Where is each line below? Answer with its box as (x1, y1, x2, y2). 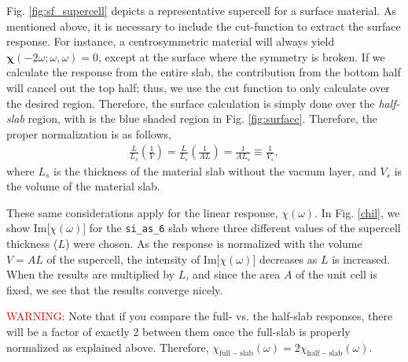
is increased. (332, 250, 391, 267)
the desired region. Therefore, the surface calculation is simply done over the (6, 94, 375, 111)
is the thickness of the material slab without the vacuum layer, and (53, 162, 377, 179)
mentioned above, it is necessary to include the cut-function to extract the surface (6, 17, 401, 34)
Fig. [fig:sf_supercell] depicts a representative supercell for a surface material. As (6, 2, 397, 18)
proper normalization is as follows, (6, 125, 171, 142)
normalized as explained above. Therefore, (6, 338, 209, 355)
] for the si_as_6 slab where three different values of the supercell (83, 220, 401, 236)
